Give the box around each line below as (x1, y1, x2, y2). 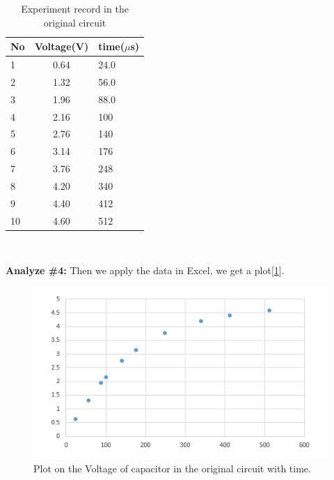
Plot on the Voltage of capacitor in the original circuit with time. (33, 460, 311, 475)
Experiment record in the (21, 1, 129, 15)
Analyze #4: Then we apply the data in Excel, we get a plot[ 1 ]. (6, 263, 285, 278)
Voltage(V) (34, 39, 89, 54)
